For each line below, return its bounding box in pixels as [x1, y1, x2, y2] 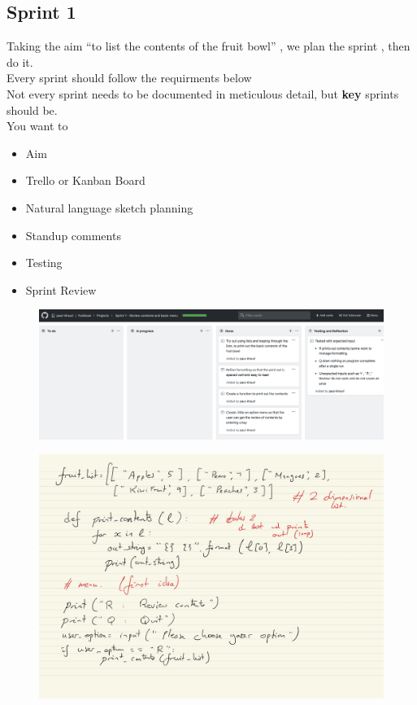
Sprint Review [25, 281, 97, 298]
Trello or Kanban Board [25, 172, 146, 189]
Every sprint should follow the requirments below [7, 69, 252, 86]
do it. [7, 53, 33, 70]
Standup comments [25, 226, 121, 243]
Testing [25, 254, 63, 271]
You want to [7, 117, 68, 134]
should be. [7, 101, 58, 118]
